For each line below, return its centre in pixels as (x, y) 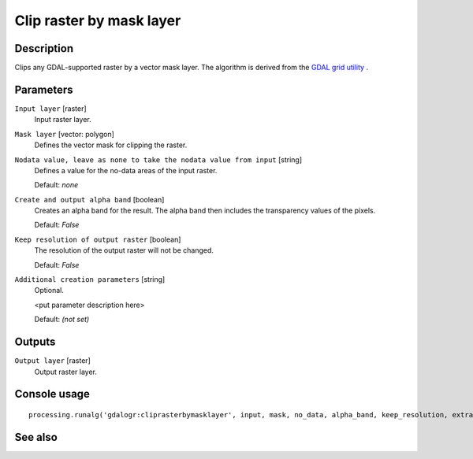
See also (36, 437)
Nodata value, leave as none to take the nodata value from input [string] (158, 159)
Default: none (56, 185)
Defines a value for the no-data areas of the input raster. (126, 170)
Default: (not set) (62, 320)
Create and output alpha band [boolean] (89, 199)
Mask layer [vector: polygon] (64, 134)
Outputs (35, 342)
